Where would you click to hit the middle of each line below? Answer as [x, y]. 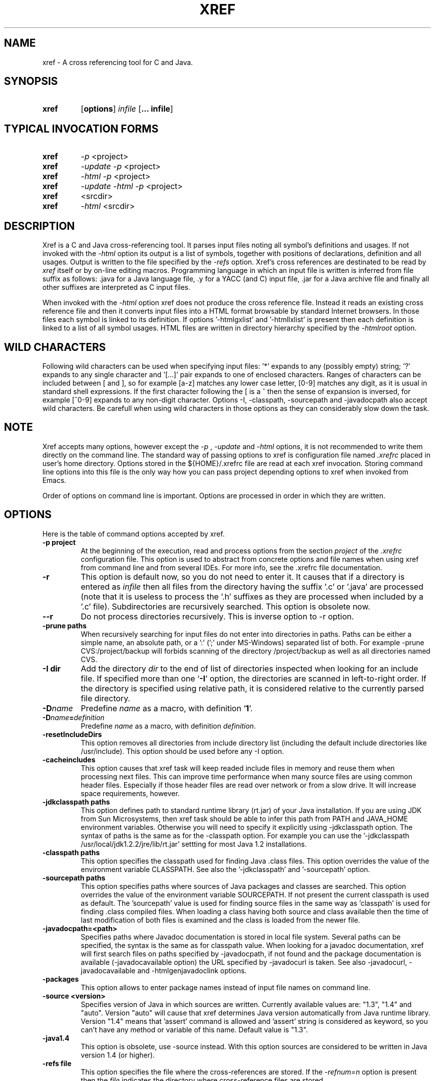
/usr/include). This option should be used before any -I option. [182, 751]
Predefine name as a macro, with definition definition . [168, 726]
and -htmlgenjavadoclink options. [192, 970]
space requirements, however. [130, 793]
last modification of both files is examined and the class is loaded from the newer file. [220, 920]
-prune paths [65, 625]
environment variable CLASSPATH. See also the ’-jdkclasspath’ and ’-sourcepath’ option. [225, 869]
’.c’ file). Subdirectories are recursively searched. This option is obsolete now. [225, 606]
